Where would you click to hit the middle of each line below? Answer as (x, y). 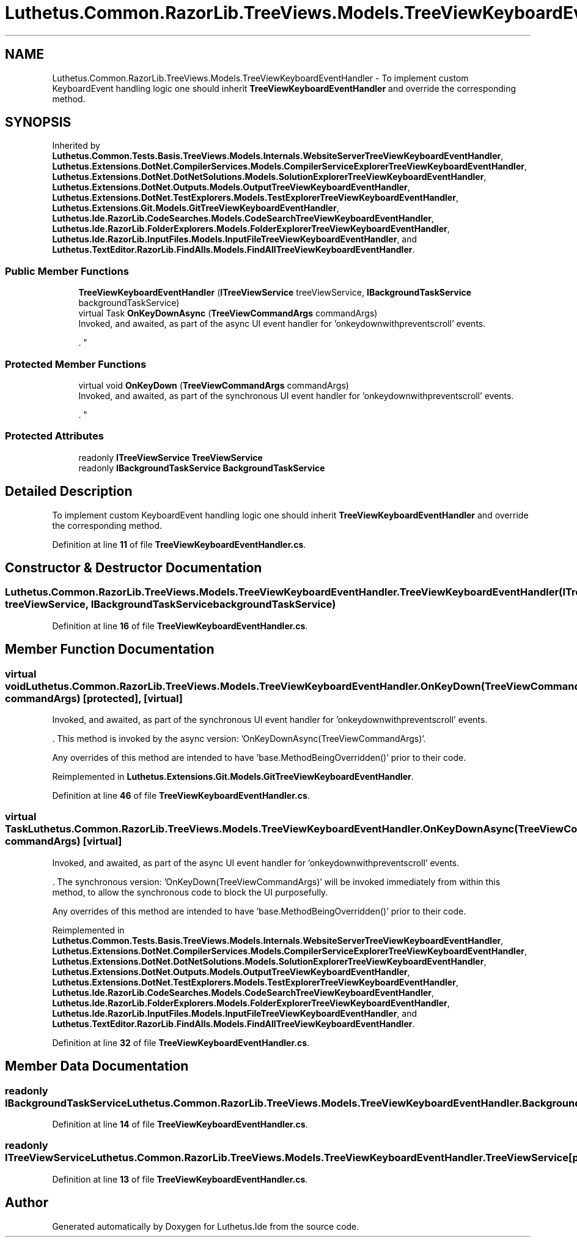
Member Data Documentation (97, 1066)
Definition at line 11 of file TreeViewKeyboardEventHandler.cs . (179, 544)
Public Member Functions (67, 271)
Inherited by (76, 146)
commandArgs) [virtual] (64, 841)
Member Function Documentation (110, 649)
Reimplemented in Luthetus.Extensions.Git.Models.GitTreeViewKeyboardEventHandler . (233, 776)
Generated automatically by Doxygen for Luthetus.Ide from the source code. (206, 1226)
